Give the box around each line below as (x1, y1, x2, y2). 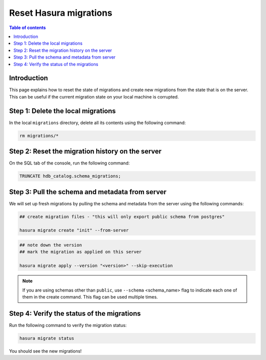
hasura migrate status (19, 335, 74, 341)
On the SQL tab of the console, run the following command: (9, 160, 130, 166)
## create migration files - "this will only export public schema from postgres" (19, 214, 225, 219)
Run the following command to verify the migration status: (9, 322, 127, 328)
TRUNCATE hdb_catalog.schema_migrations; (19, 173, 121, 179)
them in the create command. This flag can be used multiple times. (22, 294, 158, 300)
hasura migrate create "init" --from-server (19, 228, 129, 233)
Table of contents (9, 25, 46, 31)
